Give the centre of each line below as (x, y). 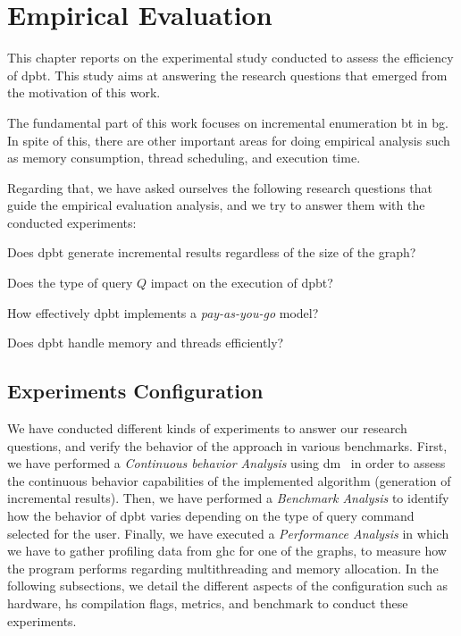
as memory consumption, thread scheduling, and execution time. (184, 158)
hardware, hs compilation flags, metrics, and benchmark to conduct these (208, 603)
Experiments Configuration (135, 391)
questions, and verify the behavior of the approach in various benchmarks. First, (227, 445)
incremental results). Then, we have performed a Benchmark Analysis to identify (228, 498)
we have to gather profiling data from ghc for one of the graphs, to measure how (227, 551)
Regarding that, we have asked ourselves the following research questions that (220, 187)
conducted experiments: (72, 222)
